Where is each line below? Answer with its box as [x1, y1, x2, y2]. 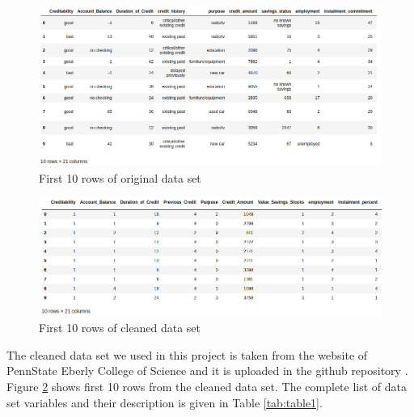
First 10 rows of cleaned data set [39, 319, 201, 336]
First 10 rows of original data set [39, 169, 201, 186]
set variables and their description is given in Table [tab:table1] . [6, 394, 323, 411]
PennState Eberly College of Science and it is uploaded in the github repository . [6, 362, 408, 379]
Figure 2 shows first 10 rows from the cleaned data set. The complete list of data [6, 378, 408, 395]
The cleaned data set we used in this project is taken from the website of [6, 346, 368, 363]
